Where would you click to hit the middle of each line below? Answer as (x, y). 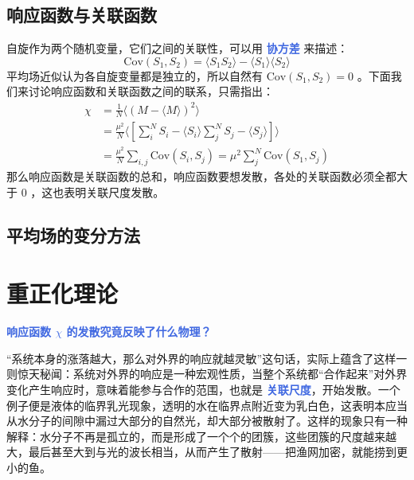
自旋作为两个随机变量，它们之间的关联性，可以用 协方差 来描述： (178, 48)
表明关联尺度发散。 (114, 191)
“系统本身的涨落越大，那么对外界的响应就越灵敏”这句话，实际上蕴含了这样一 (207, 358)
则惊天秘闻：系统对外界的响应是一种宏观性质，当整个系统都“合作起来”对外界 (207, 374)
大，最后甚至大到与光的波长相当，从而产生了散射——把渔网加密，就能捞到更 (207, 452)
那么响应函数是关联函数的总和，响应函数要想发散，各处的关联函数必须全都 (201, 176)
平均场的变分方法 (73, 234)
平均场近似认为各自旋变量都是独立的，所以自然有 (135, 75)
